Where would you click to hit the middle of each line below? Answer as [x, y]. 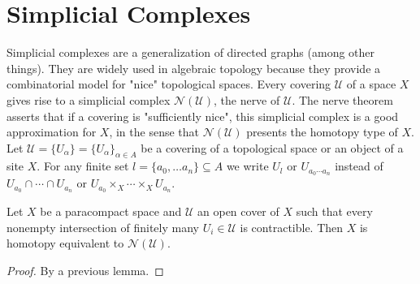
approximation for [52, 132]
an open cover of [238, 211]
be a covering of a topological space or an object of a [272, 147]
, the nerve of [247, 99]
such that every [334, 211]
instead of [359, 166]
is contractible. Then [292, 227]
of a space [371, 84]
